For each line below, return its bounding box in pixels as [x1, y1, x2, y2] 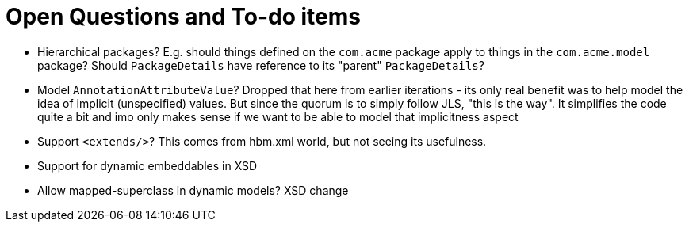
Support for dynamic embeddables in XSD [37, 158, 258, 173]
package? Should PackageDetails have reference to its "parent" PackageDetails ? [37, 58, 484, 72]
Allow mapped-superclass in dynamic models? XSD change [37, 183, 349, 197]
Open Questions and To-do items [6, 3, 361, 30]
